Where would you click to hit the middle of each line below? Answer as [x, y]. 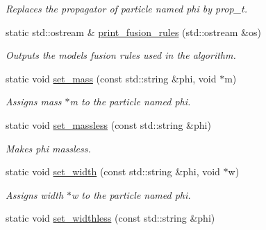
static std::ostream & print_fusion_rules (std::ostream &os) [133, 32]
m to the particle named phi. [130, 101]
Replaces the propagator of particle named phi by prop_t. [127, 8]
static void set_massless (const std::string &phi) [108, 124]
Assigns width [35, 194]
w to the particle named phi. [131, 194]
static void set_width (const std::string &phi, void [113, 171]
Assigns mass [34, 101]
